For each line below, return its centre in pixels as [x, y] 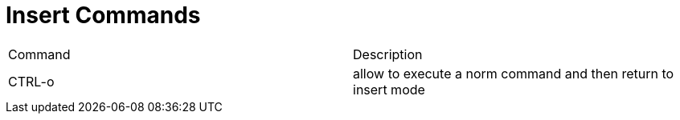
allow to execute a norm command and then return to [514, 73]
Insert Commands [103, 15]
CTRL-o [31, 81]
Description [388, 54]
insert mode [389, 89]
